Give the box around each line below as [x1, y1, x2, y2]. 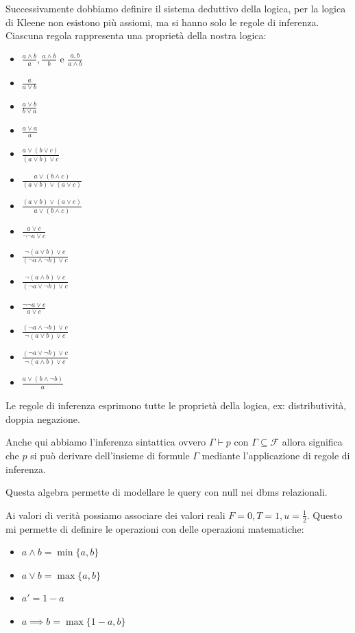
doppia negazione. [5, 411, 80, 426]
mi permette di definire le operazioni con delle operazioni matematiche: [5, 521, 304, 536]
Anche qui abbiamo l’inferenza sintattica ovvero [5, 435, 206, 449]
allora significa [282, 435, 343, 449]
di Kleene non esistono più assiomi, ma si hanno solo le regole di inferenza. [5, 14, 319, 29]
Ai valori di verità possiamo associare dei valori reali [5, 507, 225, 522]
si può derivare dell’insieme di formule [30, 448, 190, 463]
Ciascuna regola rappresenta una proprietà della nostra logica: [5, 28, 267, 43]
